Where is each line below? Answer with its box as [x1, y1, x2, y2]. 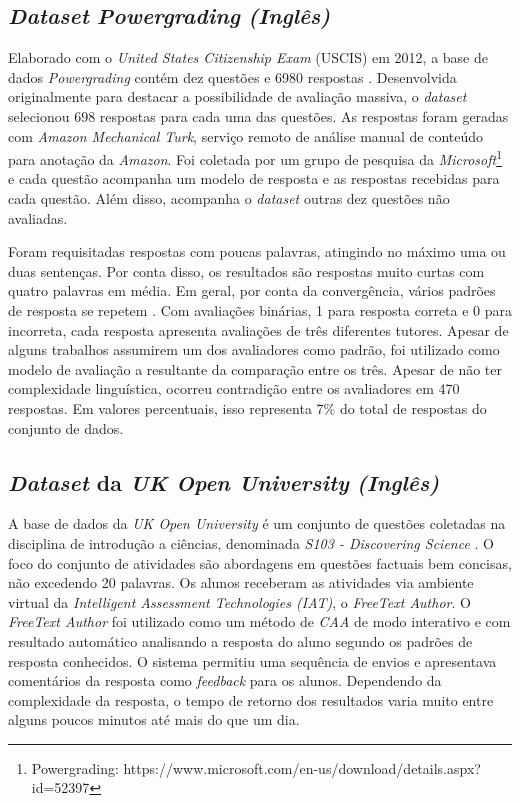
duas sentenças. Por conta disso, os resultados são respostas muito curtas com [8, 260, 485, 281]
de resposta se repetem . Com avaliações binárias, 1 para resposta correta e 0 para [8, 299, 513, 320]
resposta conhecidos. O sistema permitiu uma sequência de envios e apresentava [8, 650, 497, 671]
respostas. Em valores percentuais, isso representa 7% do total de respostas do [8, 397, 487, 418]
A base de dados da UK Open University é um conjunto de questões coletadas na [8, 513, 506, 534]
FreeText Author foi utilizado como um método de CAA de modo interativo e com [8, 611, 511, 632]
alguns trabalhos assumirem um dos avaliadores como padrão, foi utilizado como [8, 339, 500, 360]
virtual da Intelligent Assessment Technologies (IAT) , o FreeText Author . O [8, 591, 471, 612]
